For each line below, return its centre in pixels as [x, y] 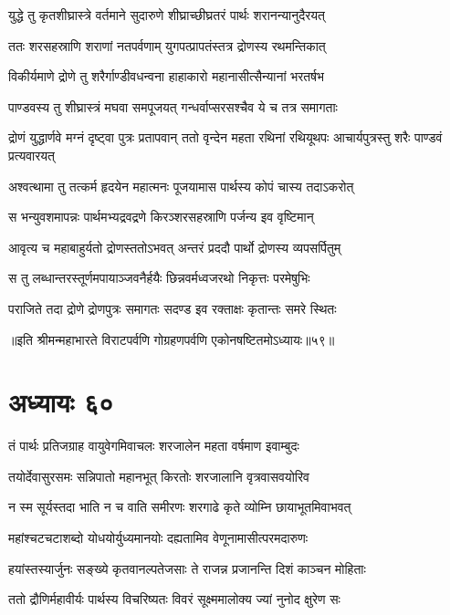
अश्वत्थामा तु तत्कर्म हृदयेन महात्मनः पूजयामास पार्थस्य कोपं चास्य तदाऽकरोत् [181, 186]
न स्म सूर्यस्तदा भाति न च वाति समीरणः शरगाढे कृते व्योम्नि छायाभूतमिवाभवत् [180, 507]
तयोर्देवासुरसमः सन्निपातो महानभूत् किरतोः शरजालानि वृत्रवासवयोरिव [159, 476]
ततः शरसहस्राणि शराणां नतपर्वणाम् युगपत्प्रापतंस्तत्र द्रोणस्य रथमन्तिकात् [167, 45]
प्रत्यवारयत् [31, 155]
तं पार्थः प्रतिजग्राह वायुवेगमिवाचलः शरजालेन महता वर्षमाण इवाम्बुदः [154, 446]
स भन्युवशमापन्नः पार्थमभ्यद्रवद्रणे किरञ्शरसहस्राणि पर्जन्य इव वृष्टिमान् [161, 217]
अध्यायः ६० [61, 402]
